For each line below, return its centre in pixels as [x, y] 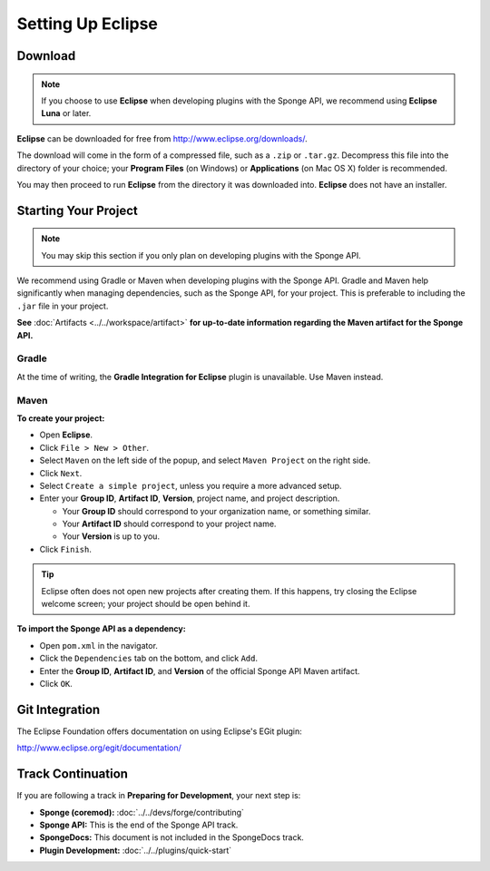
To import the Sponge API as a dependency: [101, 629]
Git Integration [59, 709]
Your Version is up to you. [111, 536]
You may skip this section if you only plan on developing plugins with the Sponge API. [201, 255]
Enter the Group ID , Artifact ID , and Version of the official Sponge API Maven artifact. [200, 670]
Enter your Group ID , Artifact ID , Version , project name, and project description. [190, 498]
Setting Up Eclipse [88, 24]
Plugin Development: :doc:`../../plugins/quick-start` [136, 850]
